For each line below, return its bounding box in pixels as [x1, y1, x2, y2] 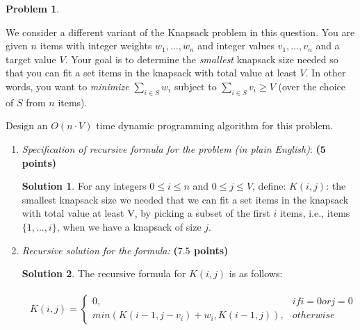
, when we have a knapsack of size [56, 219, 202, 233]
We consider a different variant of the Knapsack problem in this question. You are [6, 24, 355, 39]
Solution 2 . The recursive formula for [22, 266, 186, 281]
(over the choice [278, 79, 345, 93]
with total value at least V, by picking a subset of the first [22, 206, 270, 220]
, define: [252, 179, 286, 193]
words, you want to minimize [6, 79, 129, 93]
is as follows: [229, 266, 283, 281]
